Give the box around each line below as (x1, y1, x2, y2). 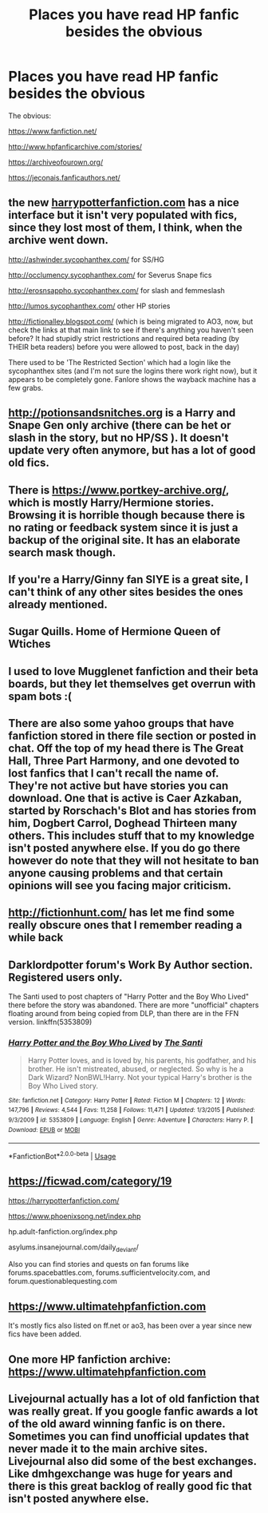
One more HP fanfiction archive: (8, 1352, 171, 1366)
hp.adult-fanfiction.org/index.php (8, 1226, 118, 1236)
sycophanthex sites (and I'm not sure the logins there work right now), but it (8, 366, 258, 375)
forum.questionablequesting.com (8, 1277, 117, 1286)
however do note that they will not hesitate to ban (8, 854, 259, 868)
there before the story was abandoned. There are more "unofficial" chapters (8, 1000, 259, 1010)
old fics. (8, 456, 50, 470)
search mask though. (8, 546, 116, 559)
